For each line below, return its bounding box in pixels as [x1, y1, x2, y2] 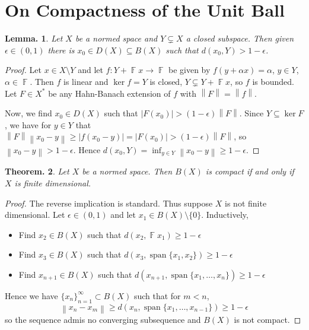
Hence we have [5, 289, 58, 302]
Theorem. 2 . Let [5, 165, 69, 177]
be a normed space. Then [82, 165, 173, 177]
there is [47, 43, 75, 56]
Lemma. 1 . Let [5, 32, 63, 45]
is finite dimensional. [14, 176, 91, 189]
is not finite [225, 196, 267, 209]
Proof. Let [5, 64, 42, 76]
